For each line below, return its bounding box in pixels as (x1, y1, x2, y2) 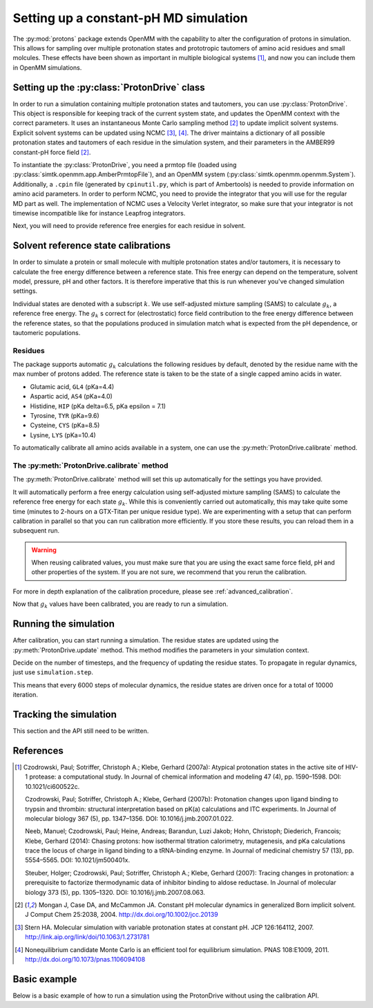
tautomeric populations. (12, 328, 81, 336)
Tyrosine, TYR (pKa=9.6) (30, 412, 99, 420)
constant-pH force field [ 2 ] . (12, 148, 91, 156)
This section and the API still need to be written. (12, 727, 149, 735)
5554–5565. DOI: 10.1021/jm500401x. (25, 856, 131, 864)
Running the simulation (12, 618, 115, 630)
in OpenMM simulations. (12, 63, 82, 72)
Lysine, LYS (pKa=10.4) (30, 430, 96, 439)
